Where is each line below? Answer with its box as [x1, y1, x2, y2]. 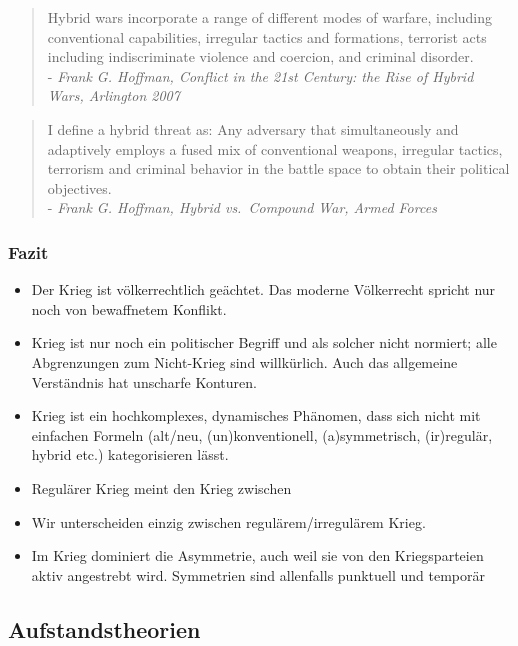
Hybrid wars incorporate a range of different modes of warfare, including [47, 7, 493, 27]
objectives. [47, 177, 112, 198]
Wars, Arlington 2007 [47, 85, 180, 106]
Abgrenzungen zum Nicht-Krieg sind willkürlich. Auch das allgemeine [31, 351, 458, 372]
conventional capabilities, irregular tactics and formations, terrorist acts [47, 26, 487, 47]
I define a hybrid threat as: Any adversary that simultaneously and [47, 118, 459, 139]
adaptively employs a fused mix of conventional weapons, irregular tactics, [47, 138, 503, 159]
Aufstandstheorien [8, 613, 201, 644]
